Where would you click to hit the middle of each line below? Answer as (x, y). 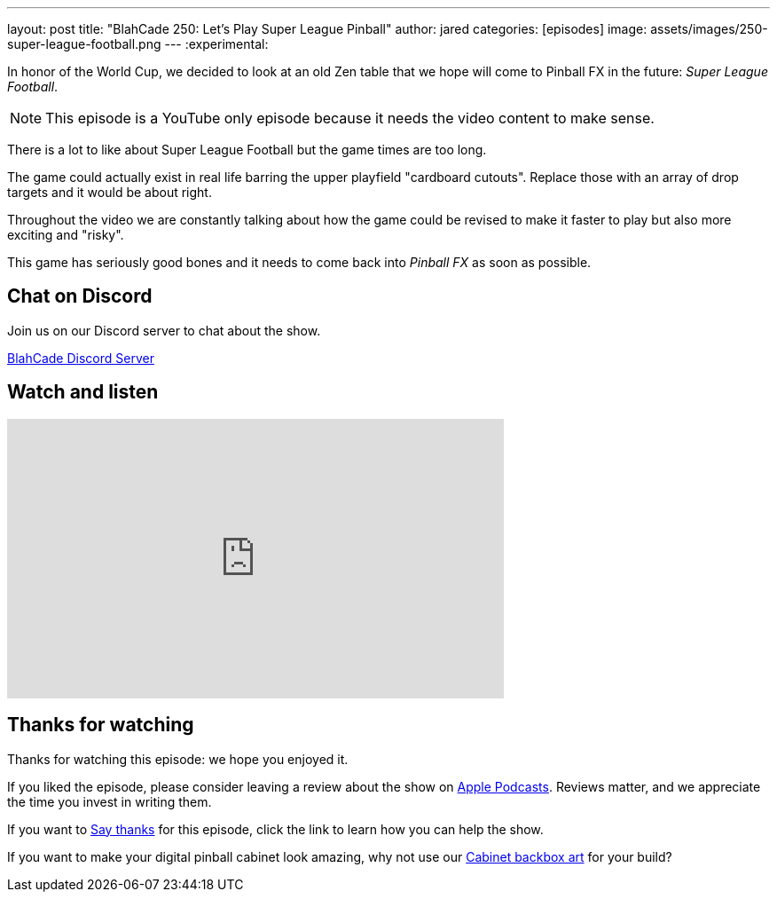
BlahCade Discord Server (81, 358)
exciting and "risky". (66, 235)
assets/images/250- (709, 29)
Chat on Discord (80, 296)
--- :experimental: (216, 44)
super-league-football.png (84, 44)
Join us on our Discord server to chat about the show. (164, 330)
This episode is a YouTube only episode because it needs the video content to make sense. (350, 118)
